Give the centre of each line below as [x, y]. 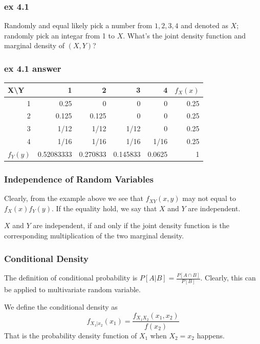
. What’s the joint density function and [184, 35]
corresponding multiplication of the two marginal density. [94, 236]
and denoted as [204, 25]
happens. [211, 335]
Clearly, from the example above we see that [74, 198]
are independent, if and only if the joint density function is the [131, 225]
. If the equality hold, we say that [104, 208]
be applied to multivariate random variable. [72, 289]
